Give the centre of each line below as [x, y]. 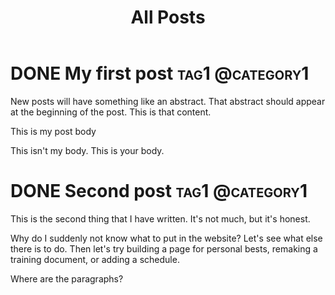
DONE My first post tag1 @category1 [160, 73]
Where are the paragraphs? [67, 278]
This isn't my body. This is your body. [87, 150]
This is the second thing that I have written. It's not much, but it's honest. [160, 218]
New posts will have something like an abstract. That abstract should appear [168, 101]
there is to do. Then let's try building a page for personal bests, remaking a [164, 248]
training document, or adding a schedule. [95, 259]
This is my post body [53, 131]
